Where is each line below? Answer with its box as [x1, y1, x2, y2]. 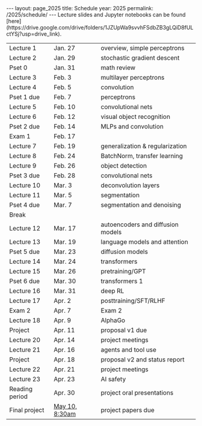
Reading [9, 385, 33, 393]
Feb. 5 [54, 83, 72, 91]
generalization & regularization [100, 142, 188, 150]
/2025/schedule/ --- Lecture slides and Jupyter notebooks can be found [6, 11, 186, 18]
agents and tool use [100, 346, 157, 354]
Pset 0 [9, 63, 28, 72]
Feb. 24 [54, 152, 76, 160]
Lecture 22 [9, 365, 41, 374]
